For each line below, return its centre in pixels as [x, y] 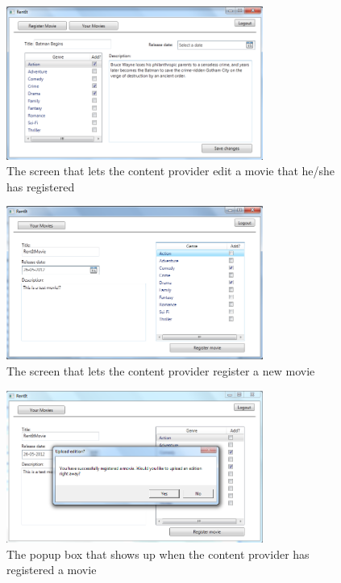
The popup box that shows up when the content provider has [158, 554]
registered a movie [52, 570]
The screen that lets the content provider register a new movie [161, 370]
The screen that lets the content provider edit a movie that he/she [171, 171]
